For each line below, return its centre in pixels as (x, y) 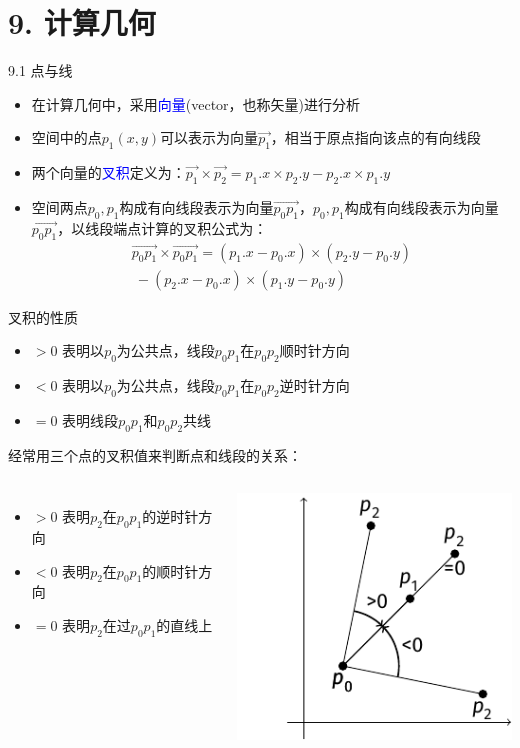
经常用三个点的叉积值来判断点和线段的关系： (155, 454)
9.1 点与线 (40, 70)
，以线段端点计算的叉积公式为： (162, 227)
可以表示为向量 (209, 137)
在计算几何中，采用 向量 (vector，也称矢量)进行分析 (196, 103)
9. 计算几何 (82, 22)
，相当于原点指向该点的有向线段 (375, 137)
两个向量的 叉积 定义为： (108, 172)
